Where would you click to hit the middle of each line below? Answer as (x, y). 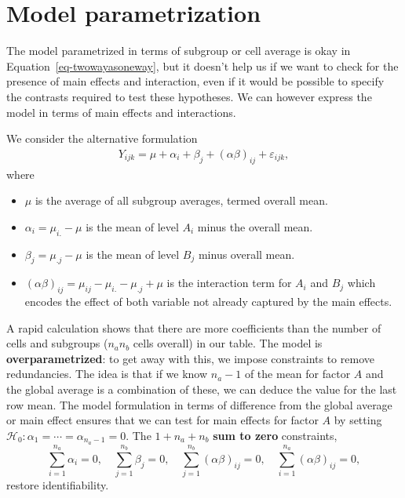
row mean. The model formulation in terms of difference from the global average (199, 404)
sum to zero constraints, (275, 435)
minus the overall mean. (255, 226)
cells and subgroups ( (57, 343)
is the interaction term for (229, 283)
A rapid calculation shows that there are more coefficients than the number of (194, 327)
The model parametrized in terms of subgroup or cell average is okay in (179, 51)
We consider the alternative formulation (102, 138)
